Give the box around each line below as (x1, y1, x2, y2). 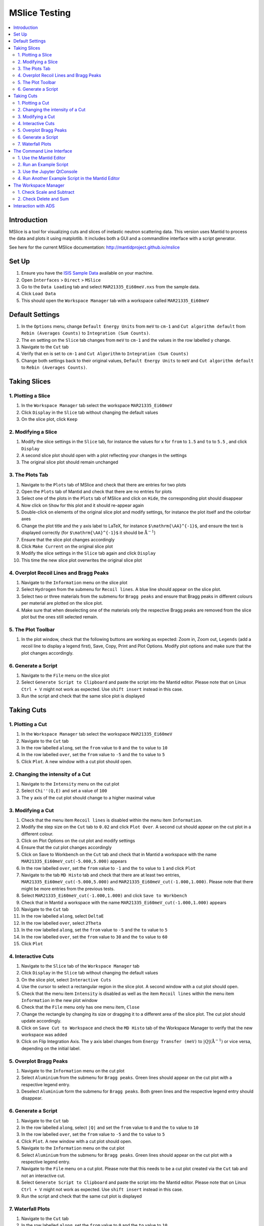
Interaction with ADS (13, 203, 55, 208)
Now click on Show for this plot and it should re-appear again (21, 502, 144, 508)
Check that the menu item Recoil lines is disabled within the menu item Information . (21, 817, 202, 823)
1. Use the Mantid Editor (18, 154, 66, 160)
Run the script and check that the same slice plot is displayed (21, 693, 145, 699)
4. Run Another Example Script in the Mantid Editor (18, 176, 120, 181)
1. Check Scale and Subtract (18, 189, 75, 195)
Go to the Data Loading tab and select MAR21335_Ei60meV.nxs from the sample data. (21, 284, 200, 290)
